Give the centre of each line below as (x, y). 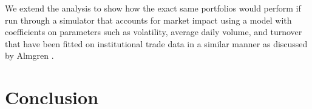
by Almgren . (29, 55)
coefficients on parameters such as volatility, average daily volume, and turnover (154, 32)
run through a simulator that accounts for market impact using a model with (148, 20)
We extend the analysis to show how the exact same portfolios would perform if (153, 8)
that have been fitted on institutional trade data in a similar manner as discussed (156, 43)
